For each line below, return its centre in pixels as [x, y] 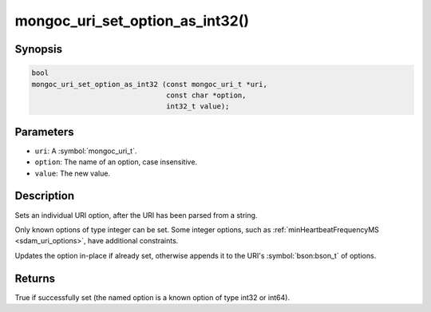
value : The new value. [73, 173]
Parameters [44, 132]
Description [45, 196]
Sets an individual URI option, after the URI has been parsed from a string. [136, 215]
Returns [35, 278]
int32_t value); [198, 107]
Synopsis [39, 49]
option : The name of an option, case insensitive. [116, 162]
